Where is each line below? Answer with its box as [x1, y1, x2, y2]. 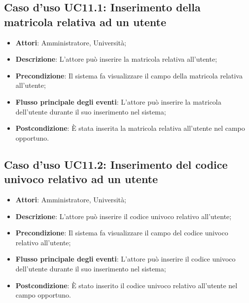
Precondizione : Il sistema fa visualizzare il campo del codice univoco [15, 227, 228, 238]
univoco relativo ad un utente [4, 171, 158, 187]
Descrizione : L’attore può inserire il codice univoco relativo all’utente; [15, 211, 232, 221]
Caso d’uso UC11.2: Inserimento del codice [4, 156, 228, 172]
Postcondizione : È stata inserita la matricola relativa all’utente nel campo [15, 123, 245, 133]
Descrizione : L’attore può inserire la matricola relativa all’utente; [15, 54, 217, 64]
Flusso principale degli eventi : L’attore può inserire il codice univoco [15, 254, 236, 264]
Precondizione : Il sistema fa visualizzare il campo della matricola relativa [15, 70, 243, 80]
